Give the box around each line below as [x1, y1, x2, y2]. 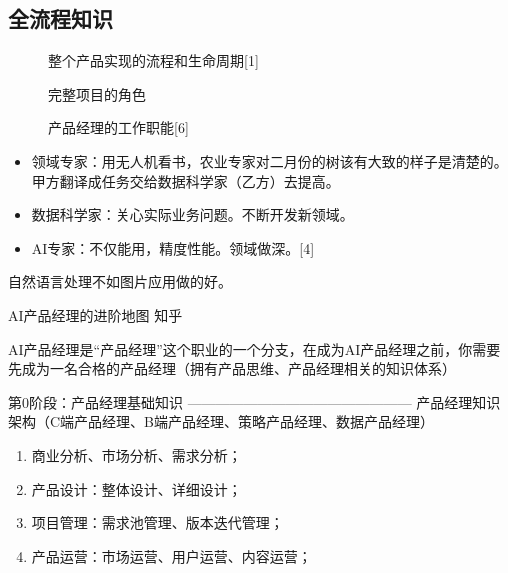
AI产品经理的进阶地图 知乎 [8, 304, 183, 325]
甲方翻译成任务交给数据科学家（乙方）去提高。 [31, 170, 340, 191]
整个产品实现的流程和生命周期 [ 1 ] [48, 50, 259, 71]
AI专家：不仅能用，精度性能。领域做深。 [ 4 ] [31, 237, 315, 258]
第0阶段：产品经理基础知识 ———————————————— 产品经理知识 [8, 391, 501, 412]
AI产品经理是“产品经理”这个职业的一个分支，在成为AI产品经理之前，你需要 [8, 338, 501, 359]
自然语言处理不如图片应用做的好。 [8, 271, 232, 292]
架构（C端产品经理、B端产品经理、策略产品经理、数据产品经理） [8, 411, 435, 432]
